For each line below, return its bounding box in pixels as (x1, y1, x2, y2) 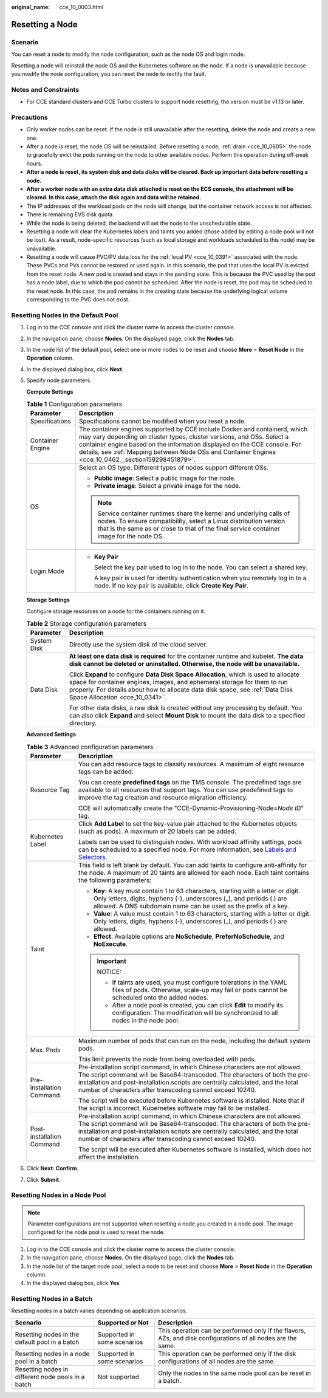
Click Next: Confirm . (26, 1165, 79, 1172)
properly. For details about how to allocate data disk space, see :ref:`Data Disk (69, 685, 293, 694)
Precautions (11, 113, 48, 122)
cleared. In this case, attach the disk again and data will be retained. (26, 194, 202, 201)
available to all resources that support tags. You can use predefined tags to (78, 786, 293, 794)
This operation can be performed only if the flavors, (158, 1326, 306, 1335)
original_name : (11, 4, 50, 10)
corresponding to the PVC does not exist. (26, 296, 130, 303)
